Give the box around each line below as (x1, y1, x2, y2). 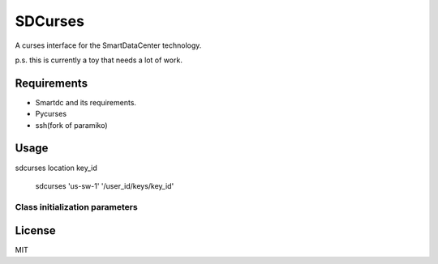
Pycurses (35, 109, 67, 119)
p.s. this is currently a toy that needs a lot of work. (15, 55, 182, 65)
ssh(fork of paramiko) (35, 120, 109, 130)
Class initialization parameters (15, 201, 138, 212)
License (15, 224, 56, 238)
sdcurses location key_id (15, 163, 97, 172)
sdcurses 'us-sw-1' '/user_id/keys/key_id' (35, 181, 174, 190)
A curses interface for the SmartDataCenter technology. (15, 40, 202, 50)
